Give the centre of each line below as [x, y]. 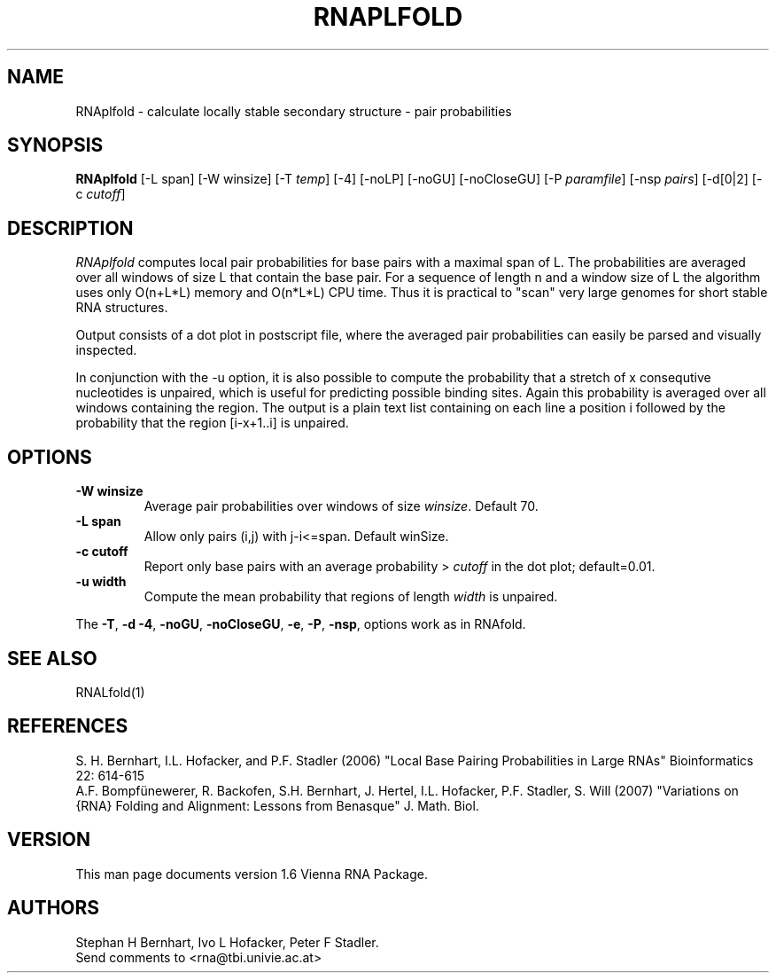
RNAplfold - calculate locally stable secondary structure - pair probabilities [294, 111]
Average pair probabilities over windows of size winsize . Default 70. [341, 506]
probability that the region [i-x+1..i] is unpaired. [212, 423]
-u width [101, 582]
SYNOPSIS [55, 145]
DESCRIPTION [70, 228]
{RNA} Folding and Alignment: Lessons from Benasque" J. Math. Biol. [277, 805]
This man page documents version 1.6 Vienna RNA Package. [252, 874]
